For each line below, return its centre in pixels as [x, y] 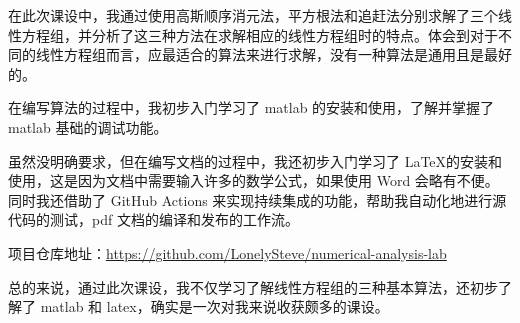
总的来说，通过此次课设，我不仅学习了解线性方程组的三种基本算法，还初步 [253, 286]
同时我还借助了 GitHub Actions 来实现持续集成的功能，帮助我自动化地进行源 [257, 199]
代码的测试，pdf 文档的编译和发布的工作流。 [153, 219]
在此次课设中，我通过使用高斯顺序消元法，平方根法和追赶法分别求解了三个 [253, 15]
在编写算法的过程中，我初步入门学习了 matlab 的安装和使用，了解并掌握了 [251, 107]
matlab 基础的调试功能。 [88, 126]
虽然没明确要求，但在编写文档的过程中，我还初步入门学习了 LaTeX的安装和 [255, 160]
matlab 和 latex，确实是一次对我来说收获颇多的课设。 [214, 306]
